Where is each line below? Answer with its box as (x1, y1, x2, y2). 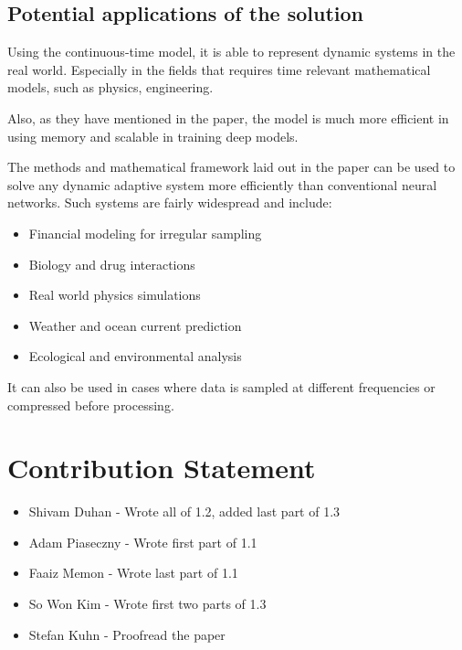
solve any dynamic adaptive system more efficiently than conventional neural (7, 175, 437, 194)
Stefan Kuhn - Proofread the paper (28, 624, 226, 644)
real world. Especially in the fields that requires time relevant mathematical (7, 59, 431, 79)
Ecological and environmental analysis (28, 346, 242, 366)
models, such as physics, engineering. (7, 78, 214, 97)
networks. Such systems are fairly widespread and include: (7, 193, 332, 212)
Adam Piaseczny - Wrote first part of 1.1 (28, 532, 257, 551)
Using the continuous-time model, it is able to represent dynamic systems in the (7, 42, 456, 61)
